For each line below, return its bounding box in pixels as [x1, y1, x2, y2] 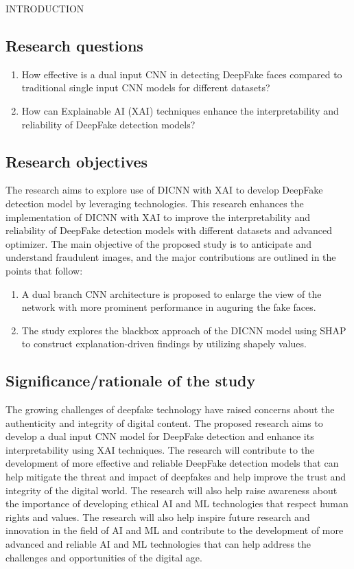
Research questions [5, 34, 143, 56]
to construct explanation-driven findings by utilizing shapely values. [21, 336, 307, 351]
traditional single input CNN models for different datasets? [21, 80, 270, 95]
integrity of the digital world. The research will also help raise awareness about [5, 483, 338, 497]
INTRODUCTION [5, 1, 84, 15]
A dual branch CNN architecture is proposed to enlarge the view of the [21, 286, 322, 301]
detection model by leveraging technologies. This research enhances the [5, 196, 304, 210]
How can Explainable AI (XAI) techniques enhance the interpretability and [21, 103, 339, 117]
